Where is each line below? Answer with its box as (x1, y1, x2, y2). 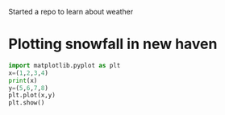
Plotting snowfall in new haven (8, 35, 218, 53)
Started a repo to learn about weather (8, 7, 134, 16)
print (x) (8, 76, 38, 84)
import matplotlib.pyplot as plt (8, 61, 121, 69)
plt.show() (8, 99, 45, 107)
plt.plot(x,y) (8, 92, 56, 100)
